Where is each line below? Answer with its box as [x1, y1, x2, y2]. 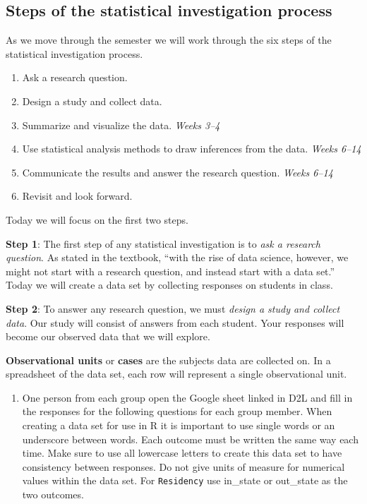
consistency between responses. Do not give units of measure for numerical [22, 459, 345, 474]
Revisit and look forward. [22, 188, 133, 203]
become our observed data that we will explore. [6, 329, 210, 344]
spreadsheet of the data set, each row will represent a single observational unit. [6, 366, 347, 381]
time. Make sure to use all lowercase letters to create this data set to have [22, 445, 342, 460]
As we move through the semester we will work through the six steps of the [6, 32, 332, 47]
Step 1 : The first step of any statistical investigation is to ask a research [6, 236, 320, 251]
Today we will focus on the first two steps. [6, 212, 188, 227]
